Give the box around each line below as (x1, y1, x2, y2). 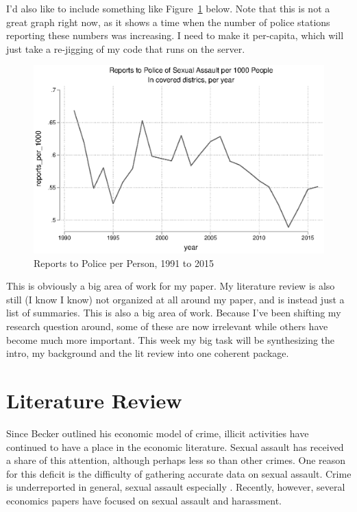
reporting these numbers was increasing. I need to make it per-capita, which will (6, 28, 344, 43)
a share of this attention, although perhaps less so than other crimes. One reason (6, 453, 346, 467)
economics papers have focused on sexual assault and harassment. (6, 493, 282, 507)
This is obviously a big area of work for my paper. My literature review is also (6, 279, 335, 293)
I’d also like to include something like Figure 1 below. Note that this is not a (6, 1, 330, 15)
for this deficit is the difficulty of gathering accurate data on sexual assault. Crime (6, 466, 352, 480)
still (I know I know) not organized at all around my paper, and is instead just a (6, 292, 345, 306)
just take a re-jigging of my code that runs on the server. (6, 41, 245, 56)
